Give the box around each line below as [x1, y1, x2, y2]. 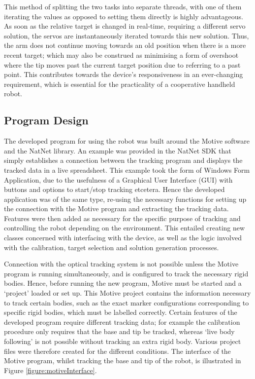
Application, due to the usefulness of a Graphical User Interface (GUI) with [4, 174, 233, 185]
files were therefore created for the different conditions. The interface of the [4, 345, 231, 356]
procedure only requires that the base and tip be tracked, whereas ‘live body [4, 326, 235, 337]
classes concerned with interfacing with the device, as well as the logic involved [4, 232, 242, 243]
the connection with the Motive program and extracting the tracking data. [4, 203, 229, 214]
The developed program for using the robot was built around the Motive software [4, 136, 250, 146]
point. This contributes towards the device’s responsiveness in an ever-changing [4, 69, 243, 79]
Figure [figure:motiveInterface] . [4, 365, 97, 375]
